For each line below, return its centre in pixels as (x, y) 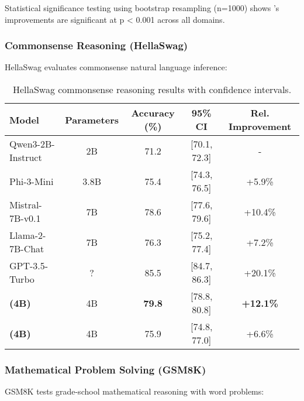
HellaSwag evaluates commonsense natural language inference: (116, 67)
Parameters (92, 119)
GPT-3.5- (29, 265)
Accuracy (153, 113)
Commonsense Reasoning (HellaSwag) (96, 45)
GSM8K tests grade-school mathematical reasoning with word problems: (134, 391)
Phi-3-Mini (32, 181)
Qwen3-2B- (32, 144)
